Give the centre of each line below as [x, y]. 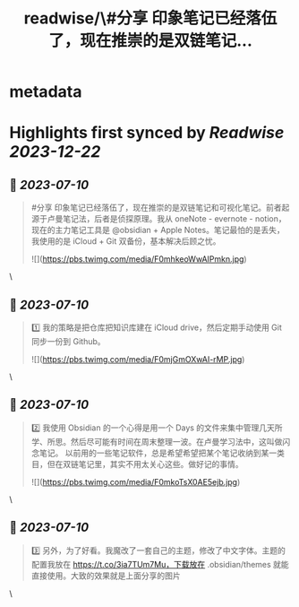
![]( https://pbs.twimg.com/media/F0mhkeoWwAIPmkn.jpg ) [139, 259]
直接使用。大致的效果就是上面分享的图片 [106, 576]
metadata [46, 92]
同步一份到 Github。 [68, 341]
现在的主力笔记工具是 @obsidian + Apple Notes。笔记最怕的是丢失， [158, 230]
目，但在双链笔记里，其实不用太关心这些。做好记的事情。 [137, 464]
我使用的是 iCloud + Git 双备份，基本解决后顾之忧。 [126, 241]
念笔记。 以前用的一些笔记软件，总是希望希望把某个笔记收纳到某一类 [158, 453]
